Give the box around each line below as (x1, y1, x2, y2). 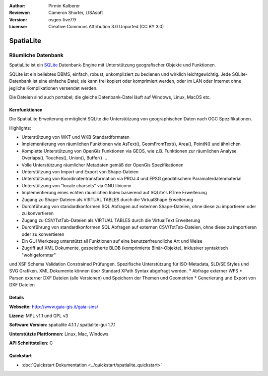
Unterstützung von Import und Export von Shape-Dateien (21, 169, 139, 175)
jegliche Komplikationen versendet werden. (9, 85, 98, 91)
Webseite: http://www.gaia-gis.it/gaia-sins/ (9, 304, 99, 310)
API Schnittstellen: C (9, 340, 53, 346)
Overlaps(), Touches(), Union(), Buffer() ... (21, 155, 108, 161)
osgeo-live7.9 (48, 16, 76, 22)
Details (9, 295, 24, 301)
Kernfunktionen (9, 107, 43, 112)
